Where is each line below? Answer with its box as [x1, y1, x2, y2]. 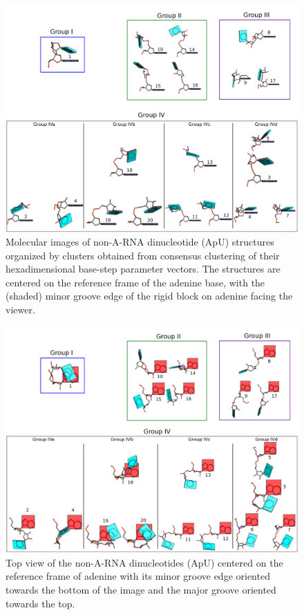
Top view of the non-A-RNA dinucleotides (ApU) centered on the [6, 555, 283, 569]
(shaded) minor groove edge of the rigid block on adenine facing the [6, 288, 293, 303]
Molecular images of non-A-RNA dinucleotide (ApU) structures [6, 235, 274, 249]
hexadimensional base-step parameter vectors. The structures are [6, 261, 281, 276]
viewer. [6, 302, 35, 317]
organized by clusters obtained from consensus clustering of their [6, 248, 280, 262]
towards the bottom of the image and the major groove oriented [6, 582, 276, 596]
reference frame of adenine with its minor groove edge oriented [6, 569, 270, 583]
